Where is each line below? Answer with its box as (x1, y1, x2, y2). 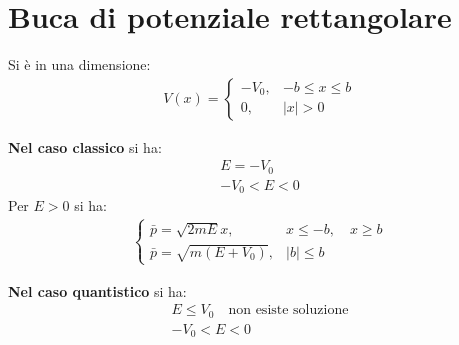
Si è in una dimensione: (8, 54, 151, 75)
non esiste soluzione (228, 303, 349, 318)
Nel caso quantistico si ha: (8, 280, 187, 301)
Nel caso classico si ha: (8, 136, 162, 157)
